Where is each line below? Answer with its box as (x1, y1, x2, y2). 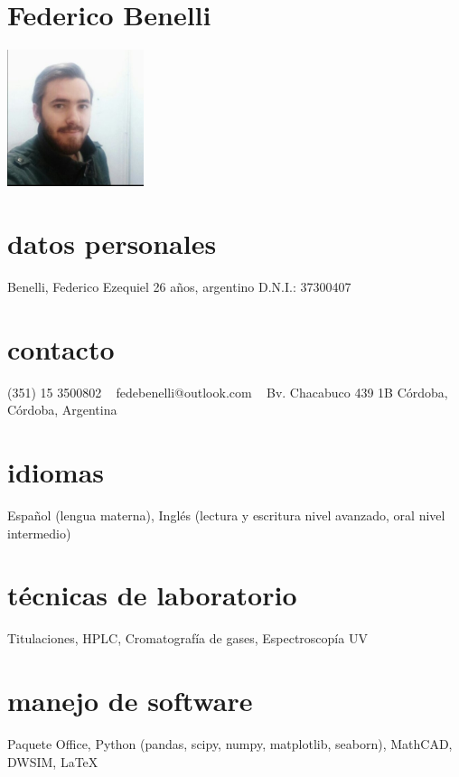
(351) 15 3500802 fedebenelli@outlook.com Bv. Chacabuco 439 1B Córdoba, (7, 382, 448, 401)
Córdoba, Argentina (7, 400, 117, 419)
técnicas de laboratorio (7, 576, 297, 613)
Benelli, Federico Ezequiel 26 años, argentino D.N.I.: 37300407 (7, 277, 351, 296)
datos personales (7, 225, 217, 262)
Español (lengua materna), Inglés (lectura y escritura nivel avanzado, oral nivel (7, 506, 445, 525)
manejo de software (7, 682, 253, 719)
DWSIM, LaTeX (7, 752, 98, 771)
